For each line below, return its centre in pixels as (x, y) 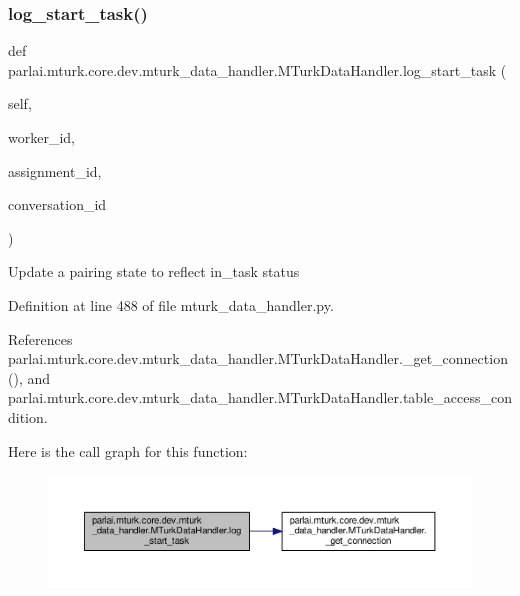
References (40, 338)
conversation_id (57, 204)
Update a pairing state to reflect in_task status (154, 271)
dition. (28, 416)
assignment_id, (55, 170)
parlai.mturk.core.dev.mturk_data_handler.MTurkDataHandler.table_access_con (260, 397)
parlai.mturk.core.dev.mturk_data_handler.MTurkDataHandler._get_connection (258, 358)
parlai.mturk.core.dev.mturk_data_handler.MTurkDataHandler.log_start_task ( (257, 69)
